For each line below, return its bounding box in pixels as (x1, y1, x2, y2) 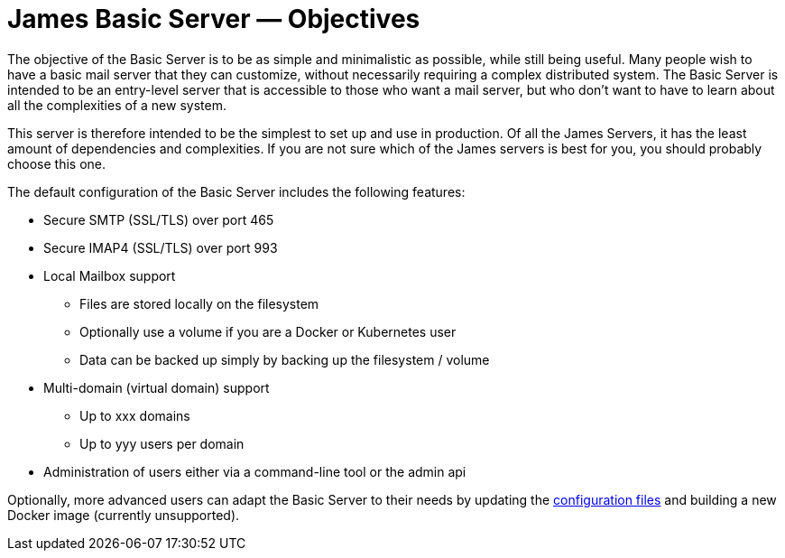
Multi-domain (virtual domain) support (43, 379, 270, 395)
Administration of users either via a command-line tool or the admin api (43, 463, 466, 479)
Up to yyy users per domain (79, 435, 245, 451)
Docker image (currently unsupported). (7, 507, 240, 523)
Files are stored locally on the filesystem (79, 295, 319, 312)
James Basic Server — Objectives (7, 4, 420, 34)
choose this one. (7, 155, 106, 172)
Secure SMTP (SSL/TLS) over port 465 (43, 211, 274, 228)
